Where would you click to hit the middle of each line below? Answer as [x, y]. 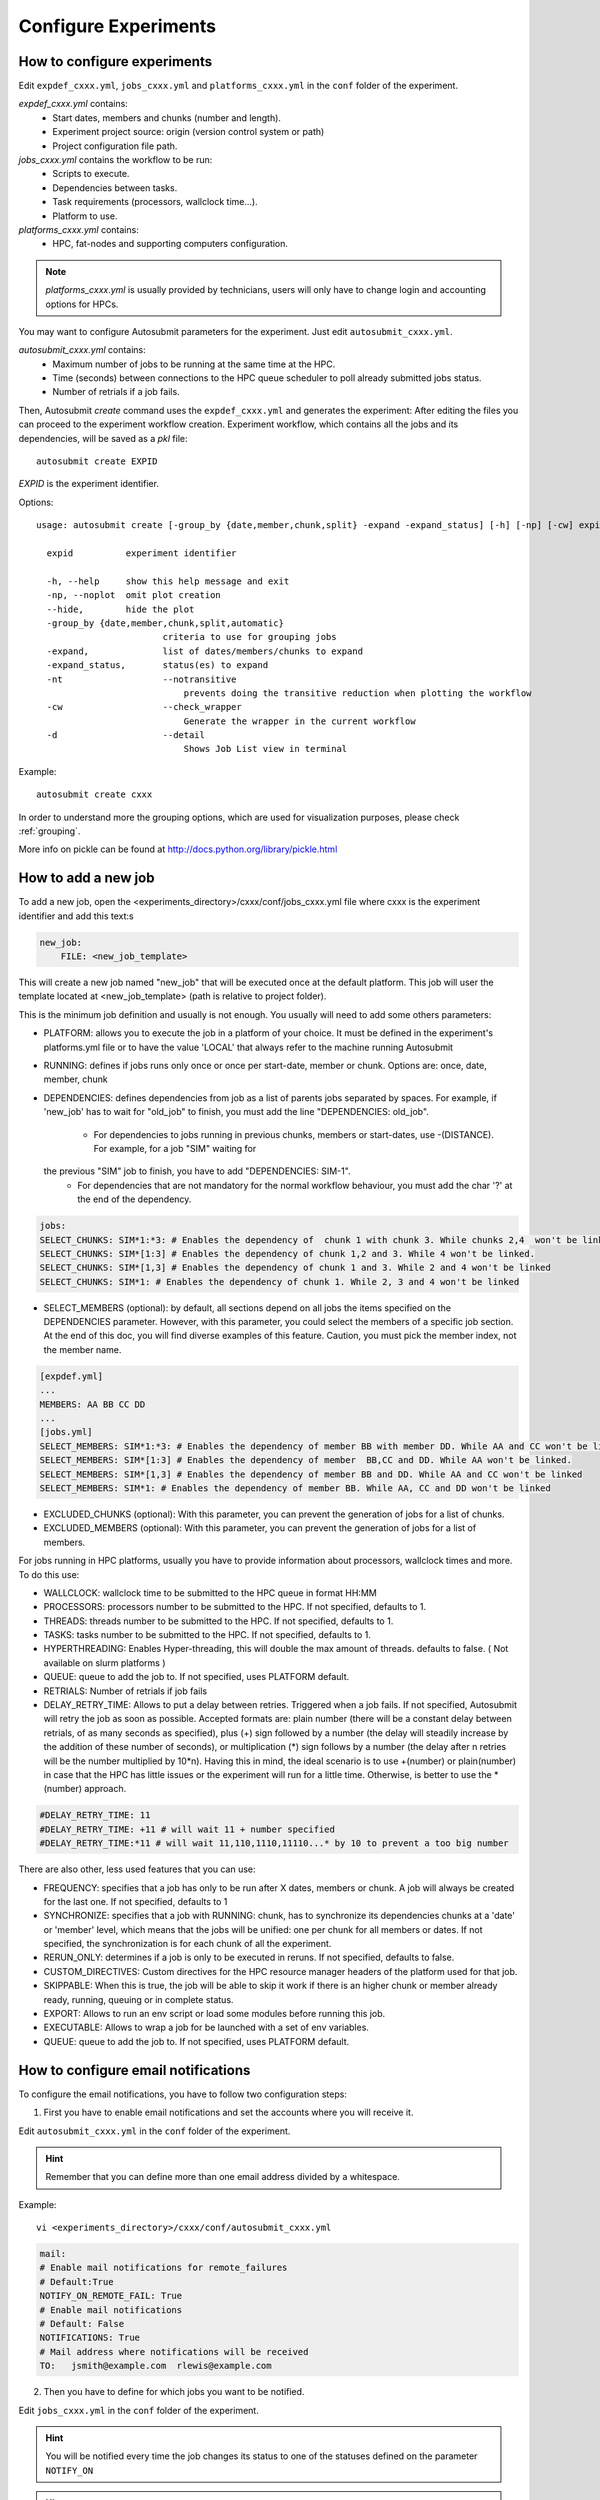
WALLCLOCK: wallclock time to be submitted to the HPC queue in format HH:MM [210, 1592]
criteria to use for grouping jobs [249, 637]
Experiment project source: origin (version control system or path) [188, 132]
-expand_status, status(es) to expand [157, 665]
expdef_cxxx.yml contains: [73, 104]
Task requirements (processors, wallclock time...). [155, 202]
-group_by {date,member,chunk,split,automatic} [165, 623]
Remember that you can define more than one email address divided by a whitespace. [222, 2177]
